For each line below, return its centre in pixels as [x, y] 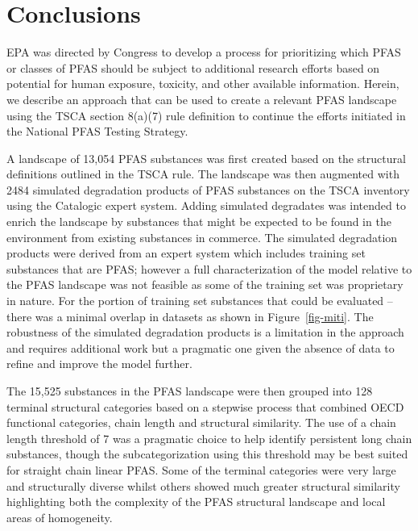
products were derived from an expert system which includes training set [186, 253]
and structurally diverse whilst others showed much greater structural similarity [203, 485]
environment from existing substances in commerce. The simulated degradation [202, 237]
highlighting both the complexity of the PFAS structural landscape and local [196, 502]
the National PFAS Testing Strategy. [97, 131]
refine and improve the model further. [99, 364]
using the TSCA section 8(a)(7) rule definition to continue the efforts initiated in [206, 115]
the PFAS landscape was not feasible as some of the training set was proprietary [205, 284]
